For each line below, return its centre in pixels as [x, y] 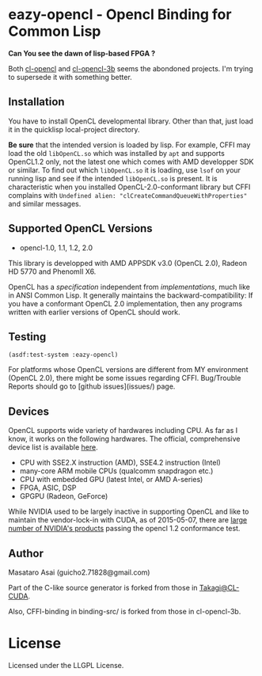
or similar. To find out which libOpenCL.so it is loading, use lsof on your [125, 170]
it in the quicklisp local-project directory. [74, 129]
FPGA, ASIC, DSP [48, 488]
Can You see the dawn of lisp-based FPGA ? [82, 53]
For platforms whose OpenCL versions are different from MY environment [128, 370]
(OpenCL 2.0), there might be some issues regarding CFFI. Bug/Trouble [125, 378]
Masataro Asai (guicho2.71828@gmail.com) [79, 572]
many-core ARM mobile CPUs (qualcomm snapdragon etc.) [116, 471]
